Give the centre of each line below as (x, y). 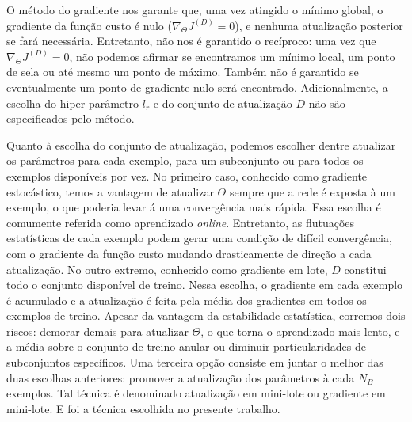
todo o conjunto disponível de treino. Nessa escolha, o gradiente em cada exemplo (205, 285)
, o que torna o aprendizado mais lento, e (300, 331)
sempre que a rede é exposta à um (312, 191)
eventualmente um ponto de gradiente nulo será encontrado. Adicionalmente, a (197, 87)
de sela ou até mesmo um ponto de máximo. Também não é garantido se (183, 72)
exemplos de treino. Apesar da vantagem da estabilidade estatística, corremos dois (206, 316)
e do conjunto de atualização (223, 103)
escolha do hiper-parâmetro (73, 103)
